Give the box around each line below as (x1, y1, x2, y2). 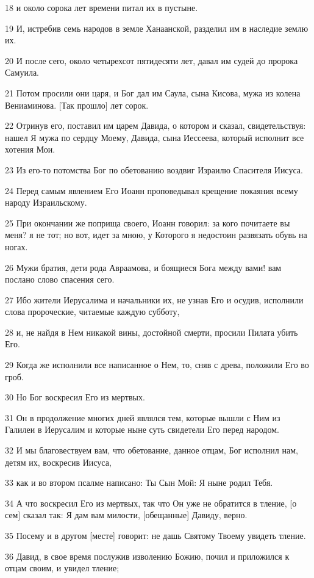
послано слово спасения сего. (5, 273, 115, 286)
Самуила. (5, 66, 39, 79)
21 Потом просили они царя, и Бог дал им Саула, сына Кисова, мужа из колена (5, 86, 301, 99)
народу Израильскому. (5, 196, 87, 209)
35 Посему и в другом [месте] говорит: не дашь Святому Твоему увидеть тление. (5, 529, 306, 541)
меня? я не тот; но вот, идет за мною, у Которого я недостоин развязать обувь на (5, 228, 307, 241)
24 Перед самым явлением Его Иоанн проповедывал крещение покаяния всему (5, 184, 298, 197)
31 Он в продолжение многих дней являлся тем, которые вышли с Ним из (5, 411, 280, 424)
